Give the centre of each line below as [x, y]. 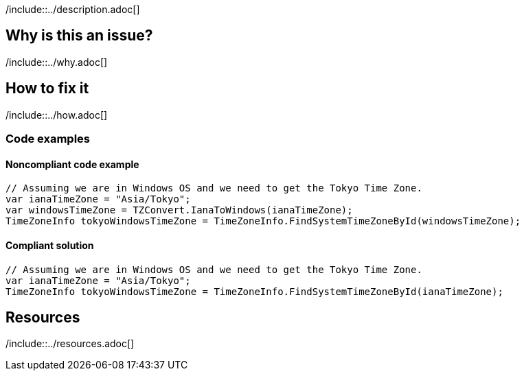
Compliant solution [50, 245]
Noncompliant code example [72, 164]
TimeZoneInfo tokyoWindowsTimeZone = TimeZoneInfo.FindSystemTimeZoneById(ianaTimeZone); [254, 291]
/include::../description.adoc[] [73, 9]
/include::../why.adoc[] [57, 62]
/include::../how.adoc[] [57, 115]
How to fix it [47, 89]
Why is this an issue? [79, 36]
